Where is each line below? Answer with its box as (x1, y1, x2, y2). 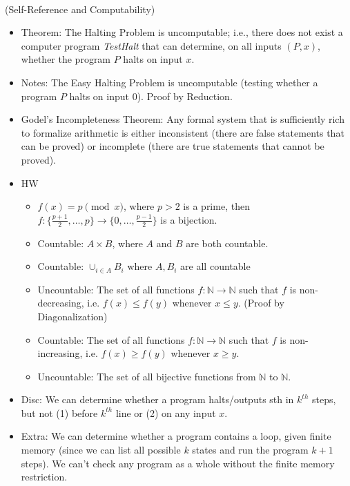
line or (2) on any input (115, 405, 216, 420)
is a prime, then (183, 199, 250, 213)
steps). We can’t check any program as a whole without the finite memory (21, 456, 335, 470)
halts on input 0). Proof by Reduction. (69, 88, 233, 103)
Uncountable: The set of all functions (37, 282, 195, 296)
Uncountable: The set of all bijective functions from (37, 369, 256, 383)
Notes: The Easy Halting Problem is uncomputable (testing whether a (21, 75, 318, 89)
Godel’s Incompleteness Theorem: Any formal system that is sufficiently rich (21, 112, 344, 126)
